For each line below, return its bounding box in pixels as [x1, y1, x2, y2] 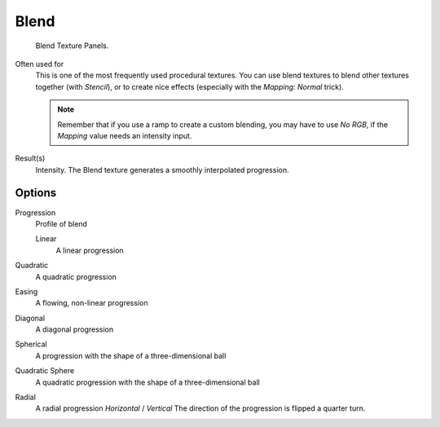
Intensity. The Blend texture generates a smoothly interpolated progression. [35, 165, 289, 174]
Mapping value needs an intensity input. [57, 130, 192, 140]
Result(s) [15, 153, 46, 163]
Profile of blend [35, 218, 87, 228]
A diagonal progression [35, 324, 114, 334]
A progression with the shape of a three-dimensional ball [35, 350, 227, 360]
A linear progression [55, 245, 124, 255]
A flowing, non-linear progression [35, 298, 148, 308]
